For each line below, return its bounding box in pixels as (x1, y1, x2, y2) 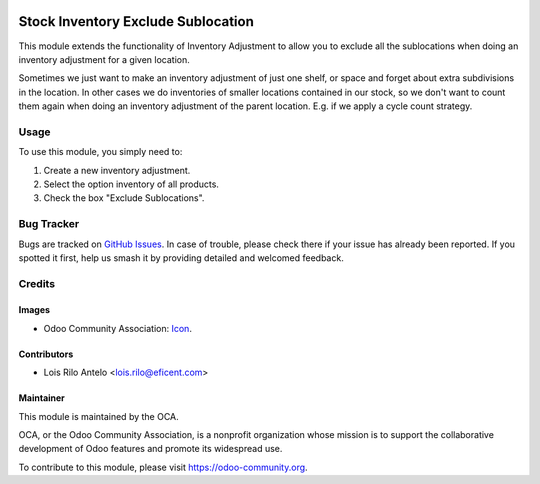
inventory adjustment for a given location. (18, 53, 190, 65)
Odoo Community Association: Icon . (43, 322, 192, 334)
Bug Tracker (18, 217, 80, 231)
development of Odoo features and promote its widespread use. (18, 443, 283, 455)
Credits (18, 276, 55, 290)
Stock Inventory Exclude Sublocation (18, 13, 254, 30)
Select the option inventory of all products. (43, 178, 220, 190)
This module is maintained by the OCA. (18, 410, 179, 422)
